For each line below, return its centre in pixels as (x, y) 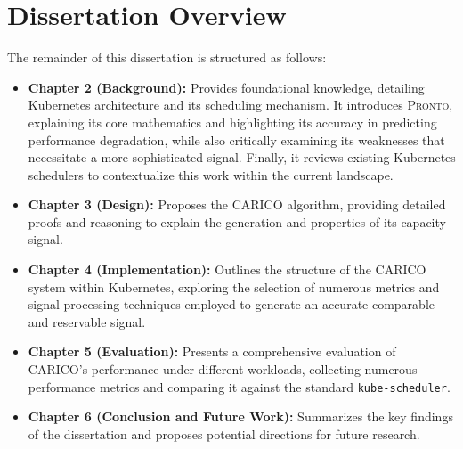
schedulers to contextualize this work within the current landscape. (211, 174)
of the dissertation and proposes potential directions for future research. (224, 433)
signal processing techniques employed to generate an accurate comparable (231, 304)
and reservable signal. (87, 321)
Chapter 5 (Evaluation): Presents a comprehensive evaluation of (212, 351)
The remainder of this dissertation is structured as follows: (167, 57)
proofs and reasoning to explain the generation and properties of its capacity (237, 221)
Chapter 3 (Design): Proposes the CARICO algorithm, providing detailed (237, 204)
